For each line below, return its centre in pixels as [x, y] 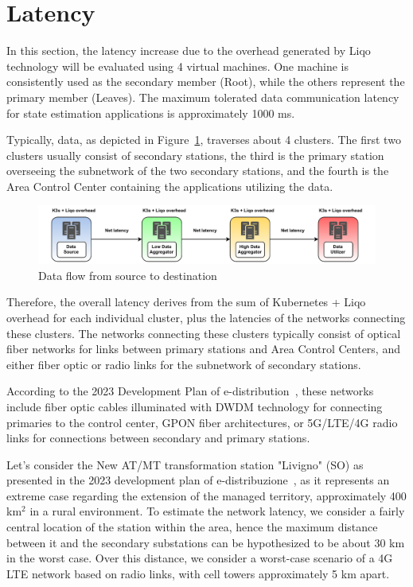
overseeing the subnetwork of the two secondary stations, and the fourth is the [198, 171]
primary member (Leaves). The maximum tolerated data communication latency [203, 97]
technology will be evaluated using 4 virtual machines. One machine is [177, 66]
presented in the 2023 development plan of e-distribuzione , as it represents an [198, 480]
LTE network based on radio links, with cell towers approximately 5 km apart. [198, 573]
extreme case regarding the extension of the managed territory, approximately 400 [206, 495]
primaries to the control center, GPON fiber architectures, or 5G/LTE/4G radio [202, 422]
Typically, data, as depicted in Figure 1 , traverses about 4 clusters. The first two [204, 140]
